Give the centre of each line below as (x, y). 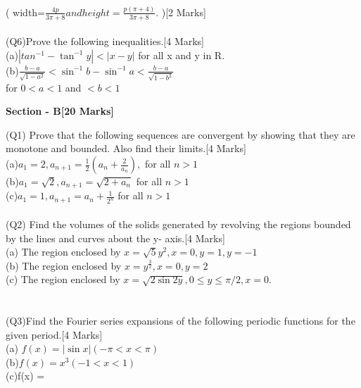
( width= (26, 12)
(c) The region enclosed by (63, 279)
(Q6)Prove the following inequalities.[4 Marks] (105, 41)
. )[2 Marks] (181, 12)
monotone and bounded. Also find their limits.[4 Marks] (126, 148)
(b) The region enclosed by (64, 265)
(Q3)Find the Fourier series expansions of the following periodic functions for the (180, 321)
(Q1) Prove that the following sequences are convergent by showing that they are (180, 134)
